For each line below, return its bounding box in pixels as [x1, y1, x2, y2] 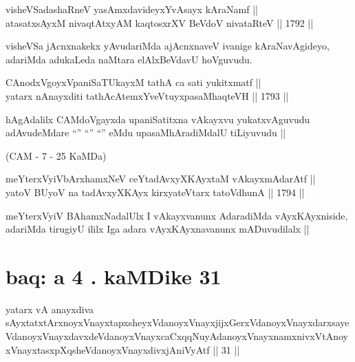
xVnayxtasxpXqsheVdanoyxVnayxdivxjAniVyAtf [6, 342, 210, 356]
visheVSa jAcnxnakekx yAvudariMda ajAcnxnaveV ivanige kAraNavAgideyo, [6, 39, 330, 53]
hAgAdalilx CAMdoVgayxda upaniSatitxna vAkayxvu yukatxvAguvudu [6, 111, 310, 126]
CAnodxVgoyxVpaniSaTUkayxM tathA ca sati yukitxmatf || [6, 75, 261, 89]
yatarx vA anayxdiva [6, 301, 94, 316]
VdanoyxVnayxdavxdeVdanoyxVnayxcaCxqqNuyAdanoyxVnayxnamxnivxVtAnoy [6, 329, 348, 343]
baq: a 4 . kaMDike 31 [6, 262, 222, 290]
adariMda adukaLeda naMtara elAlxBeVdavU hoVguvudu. [6, 52, 252, 66]
